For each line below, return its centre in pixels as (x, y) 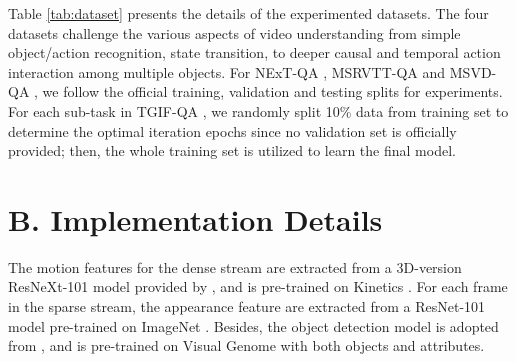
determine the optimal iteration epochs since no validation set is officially (232, 130)
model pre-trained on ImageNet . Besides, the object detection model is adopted (253, 325)
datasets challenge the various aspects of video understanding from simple (234, 32)
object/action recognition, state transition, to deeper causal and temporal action (254, 52)
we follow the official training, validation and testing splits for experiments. (272, 91)
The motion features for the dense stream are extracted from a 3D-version (235, 266)
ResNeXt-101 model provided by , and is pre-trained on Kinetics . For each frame (258, 286)
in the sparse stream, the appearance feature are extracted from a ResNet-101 (247, 306)
